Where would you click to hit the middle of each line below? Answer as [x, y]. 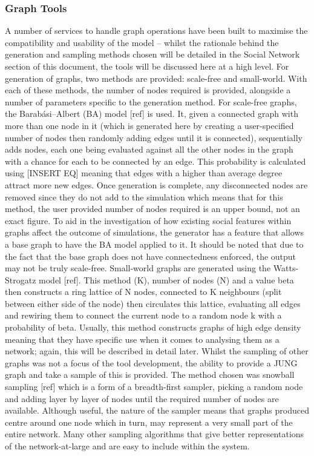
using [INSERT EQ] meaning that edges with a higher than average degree [144, 173]
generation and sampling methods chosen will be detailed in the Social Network [152, 54]
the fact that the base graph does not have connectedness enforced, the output [151, 256]
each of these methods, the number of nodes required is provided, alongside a [148, 90]
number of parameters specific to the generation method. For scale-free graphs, [151, 101]
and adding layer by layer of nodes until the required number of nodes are [142, 398]
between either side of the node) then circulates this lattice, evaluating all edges [153, 303]
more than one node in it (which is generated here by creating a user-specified [149, 125]
